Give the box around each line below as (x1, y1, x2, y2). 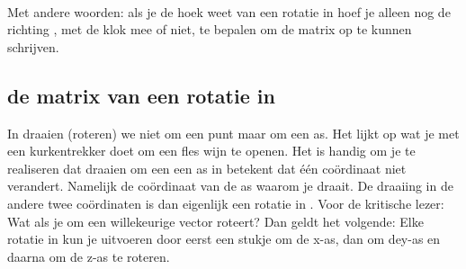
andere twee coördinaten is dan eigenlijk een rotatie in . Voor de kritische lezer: (7, 193, 444, 212)
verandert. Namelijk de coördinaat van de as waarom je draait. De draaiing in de (7, 176, 453, 195)
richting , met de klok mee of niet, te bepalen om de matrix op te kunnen (7, 20, 412, 39)
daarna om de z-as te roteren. (7, 247, 170, 265)
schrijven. (7, 37, 59, 56)
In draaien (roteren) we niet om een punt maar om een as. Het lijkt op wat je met (7, 123, 460, 142)
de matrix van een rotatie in (7, 81, 275, 109)
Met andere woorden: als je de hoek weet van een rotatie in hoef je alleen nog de (7, 2, 451, 21)
